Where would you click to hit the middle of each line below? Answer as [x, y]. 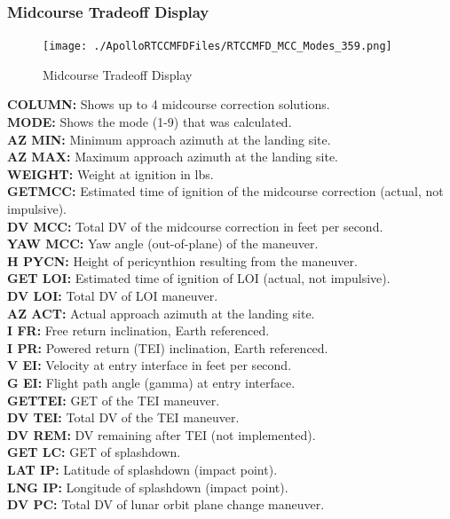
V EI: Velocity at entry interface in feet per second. [150, 365]
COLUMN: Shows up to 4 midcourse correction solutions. [169, 104]
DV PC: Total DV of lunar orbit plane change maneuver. [166, 504]
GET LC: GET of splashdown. [94, 452]
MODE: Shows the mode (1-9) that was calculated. [150, 122]
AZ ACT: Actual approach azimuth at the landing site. [161, 313]
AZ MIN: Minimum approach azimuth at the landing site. [169, 139]
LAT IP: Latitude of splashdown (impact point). [142, 469]
